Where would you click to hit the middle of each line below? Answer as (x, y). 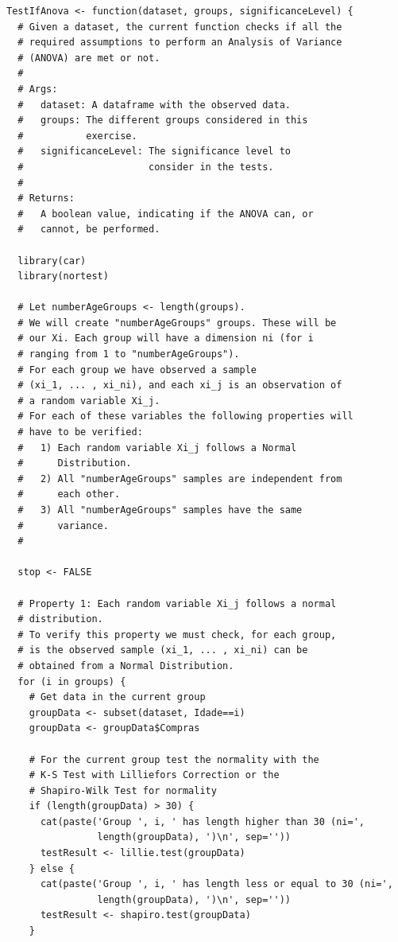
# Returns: (46, 199)
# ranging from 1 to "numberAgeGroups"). (129, 354)
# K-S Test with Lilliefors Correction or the (154, 775)
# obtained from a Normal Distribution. (126, 666)
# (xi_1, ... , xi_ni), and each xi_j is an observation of (180, 385)
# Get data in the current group (117, 697)
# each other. (69, 494)
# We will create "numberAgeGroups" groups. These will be (177, 323)
